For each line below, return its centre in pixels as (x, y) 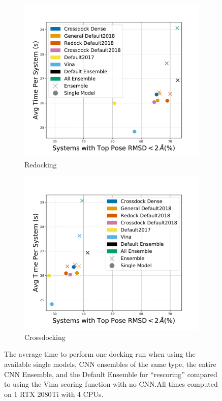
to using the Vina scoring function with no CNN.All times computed (111, 384)
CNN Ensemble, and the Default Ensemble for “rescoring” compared (111, 374)
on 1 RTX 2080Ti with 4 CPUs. (54, 394)
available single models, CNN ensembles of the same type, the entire (110, 364)
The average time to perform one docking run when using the (100, 354)
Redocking (41, 164)
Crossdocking (45, 337)
